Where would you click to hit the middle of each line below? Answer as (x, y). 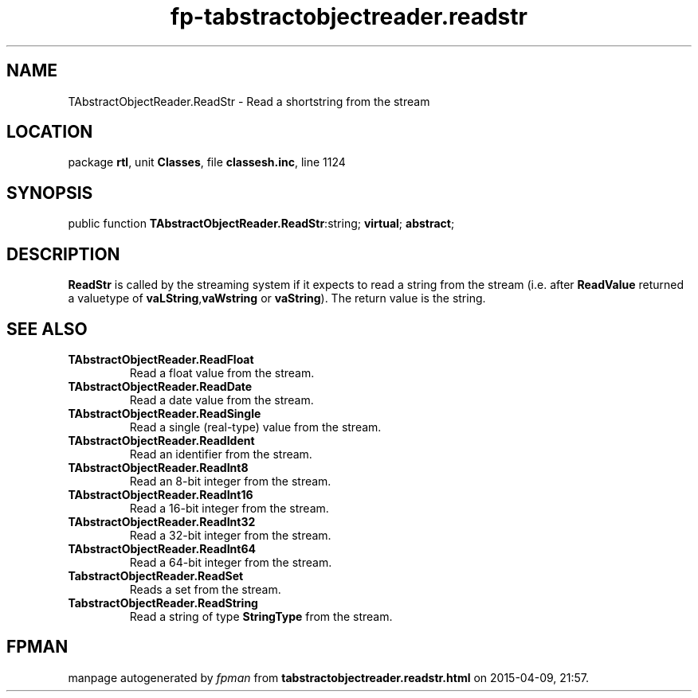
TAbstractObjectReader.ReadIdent (161, 440)
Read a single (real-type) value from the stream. (255, 427)
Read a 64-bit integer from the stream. (231, 562)
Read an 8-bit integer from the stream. (230, 481)
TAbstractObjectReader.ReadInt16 (161, 494)
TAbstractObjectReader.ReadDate (160, 386)
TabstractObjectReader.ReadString (163, 602)
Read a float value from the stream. (222, 372)
